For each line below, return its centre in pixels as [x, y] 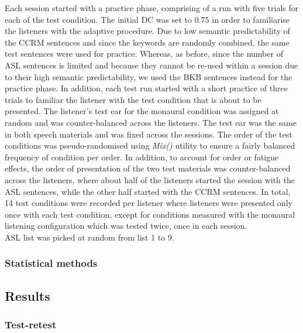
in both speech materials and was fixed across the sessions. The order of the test [149, 134]
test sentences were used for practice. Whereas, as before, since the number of [144, 54]
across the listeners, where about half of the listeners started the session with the [150, 179]
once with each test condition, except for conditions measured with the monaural [150, 214]
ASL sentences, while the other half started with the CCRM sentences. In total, [148, 191]
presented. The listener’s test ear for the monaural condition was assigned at [142, 111]
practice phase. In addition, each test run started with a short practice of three [146, 88]
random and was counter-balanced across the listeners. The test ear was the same [151, 122]
